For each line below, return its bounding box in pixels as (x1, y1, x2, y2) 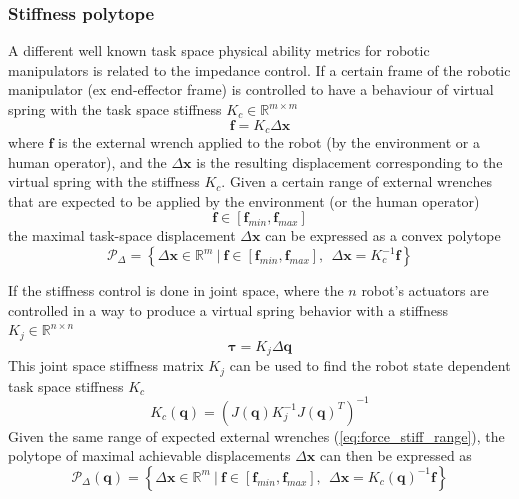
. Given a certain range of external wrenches (221, 171, 492, 192)
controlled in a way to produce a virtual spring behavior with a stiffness (8, 299, 448, 320)
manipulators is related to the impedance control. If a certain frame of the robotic (8, 59, 511, 80)
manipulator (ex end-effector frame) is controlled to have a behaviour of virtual (8, 79, 494, 100)
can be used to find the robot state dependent (229, 355, 511, 376)
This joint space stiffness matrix (8, 355, 204, 376)
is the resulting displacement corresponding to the (196, 151, 503, 172)
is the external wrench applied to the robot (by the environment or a (58, 132, 480, 153)
